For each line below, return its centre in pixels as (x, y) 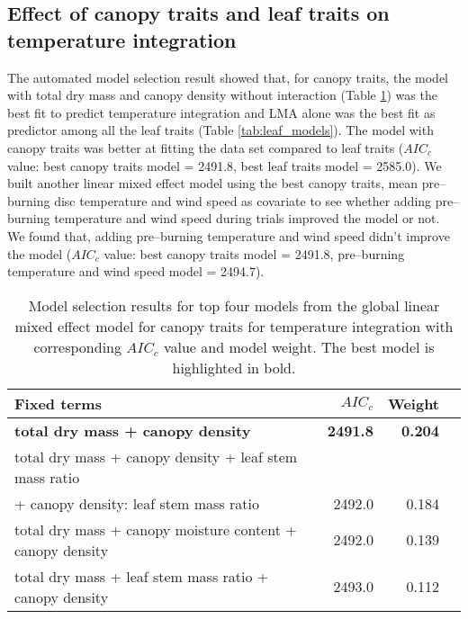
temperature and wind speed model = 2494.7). (136, 271)
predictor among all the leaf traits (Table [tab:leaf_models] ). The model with (220, 130)
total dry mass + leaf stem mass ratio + (142, 576)
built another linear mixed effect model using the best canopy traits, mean (213, 183)
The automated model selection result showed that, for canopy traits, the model (228, 77)
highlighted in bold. (234, 367)
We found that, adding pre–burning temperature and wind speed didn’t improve (229, 235)
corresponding (78, 346)
